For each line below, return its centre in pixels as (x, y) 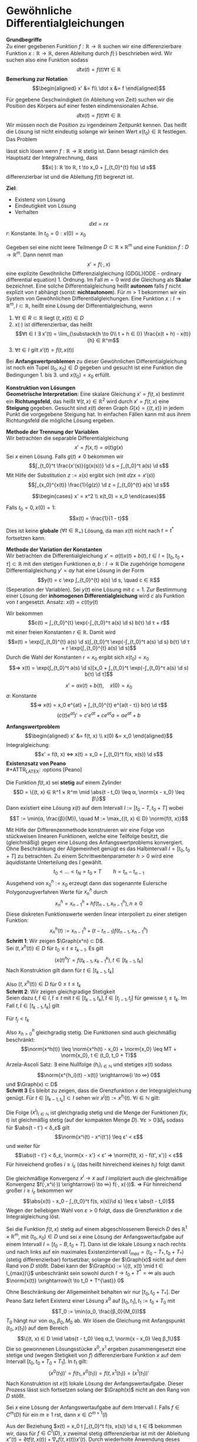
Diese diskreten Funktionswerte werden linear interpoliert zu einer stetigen (96, 914)
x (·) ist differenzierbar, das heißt (54, 324)
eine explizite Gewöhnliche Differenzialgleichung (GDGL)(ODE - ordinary (94, 273)
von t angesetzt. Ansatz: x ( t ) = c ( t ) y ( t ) (52, 602)
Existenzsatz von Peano (36, 763)
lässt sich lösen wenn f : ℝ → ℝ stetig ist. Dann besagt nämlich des (87, 151)
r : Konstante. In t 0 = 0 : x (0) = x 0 (46, 234)
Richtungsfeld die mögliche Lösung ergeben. (60, 420)
